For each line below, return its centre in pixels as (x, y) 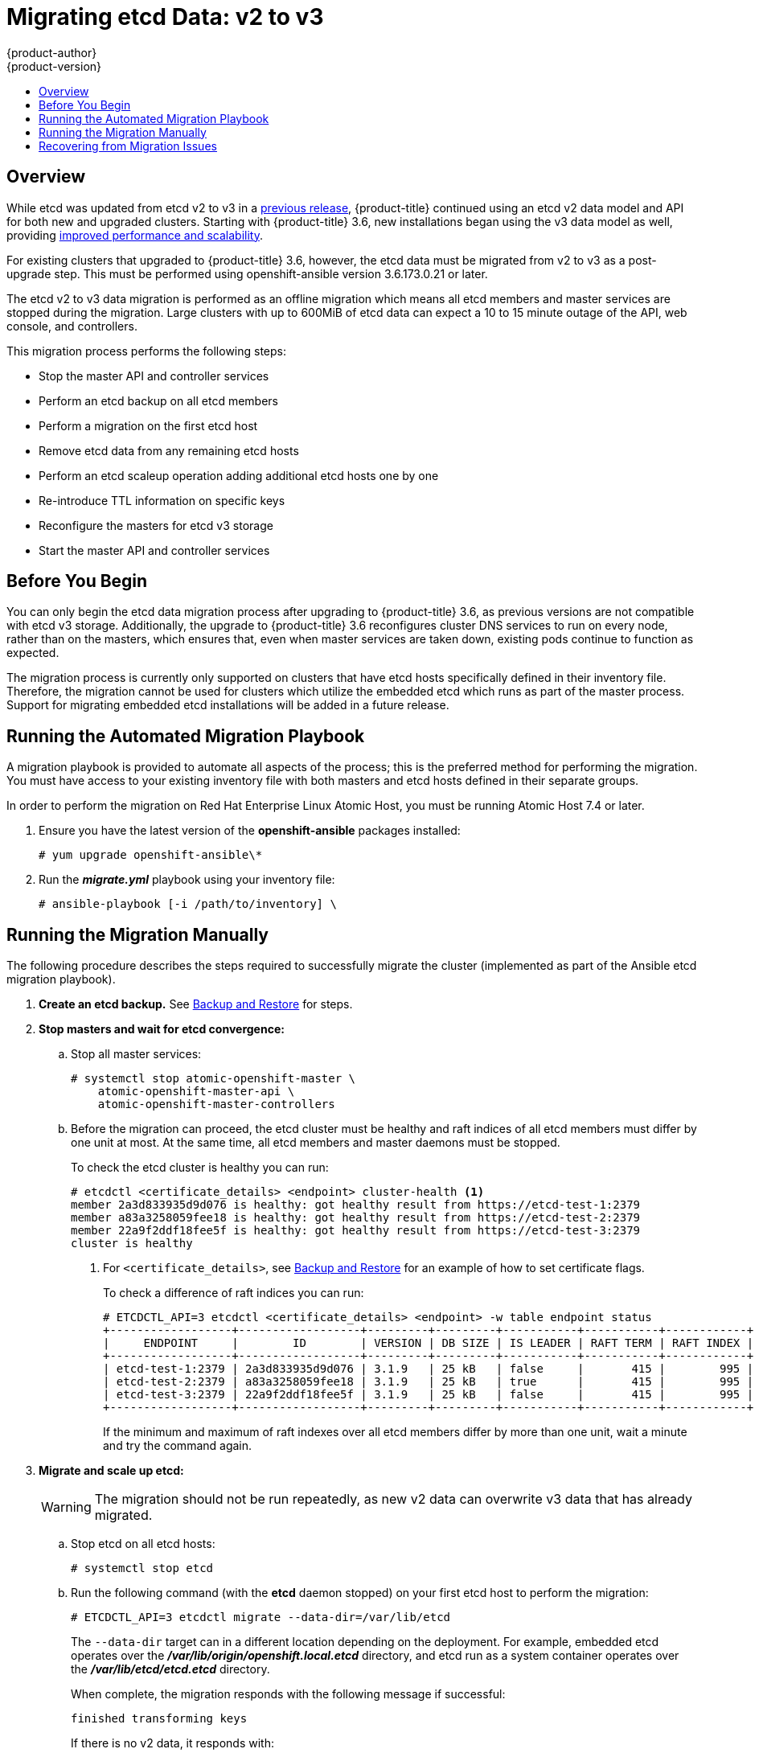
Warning (66, 1507)
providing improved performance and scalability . (135, 235)
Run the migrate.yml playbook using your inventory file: (187, 880)
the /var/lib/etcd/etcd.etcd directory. (170, 1669)
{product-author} (52, 52)
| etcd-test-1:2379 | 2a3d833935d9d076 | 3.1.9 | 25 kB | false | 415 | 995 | (429, 1369)
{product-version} (54, 66)
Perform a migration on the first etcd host (148, 425)
